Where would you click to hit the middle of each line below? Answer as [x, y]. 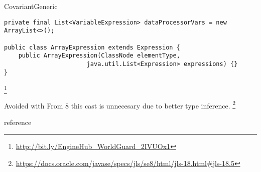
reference [18, 122]
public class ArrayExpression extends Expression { [92, 47]
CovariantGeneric [31, 6]
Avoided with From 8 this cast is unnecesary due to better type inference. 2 [120, 104]
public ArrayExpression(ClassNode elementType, [99, 56]
